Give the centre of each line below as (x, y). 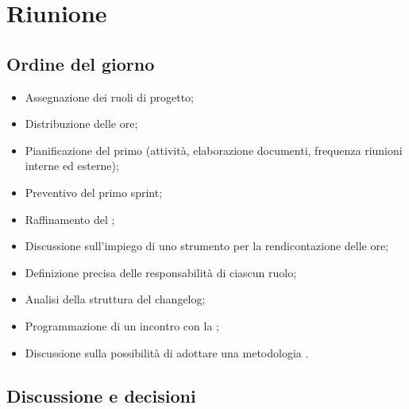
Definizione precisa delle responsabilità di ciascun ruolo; (161, 272)
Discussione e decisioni (101, 395)
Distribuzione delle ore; (81, 123)
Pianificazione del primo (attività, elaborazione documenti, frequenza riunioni (214, 150)
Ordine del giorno (81, 63)
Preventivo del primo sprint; (94, 192)
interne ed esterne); (72, 166)
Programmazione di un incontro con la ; (122, 325)
